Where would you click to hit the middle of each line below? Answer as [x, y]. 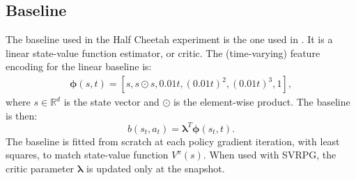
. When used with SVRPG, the [270, 155]
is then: [22, 115]
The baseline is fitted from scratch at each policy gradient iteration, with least [173, 141]
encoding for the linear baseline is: [79, 66]
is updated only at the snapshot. [156, 168]
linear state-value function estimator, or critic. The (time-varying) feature [163, 52]
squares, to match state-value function [87, 155]
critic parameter [40, 168]
